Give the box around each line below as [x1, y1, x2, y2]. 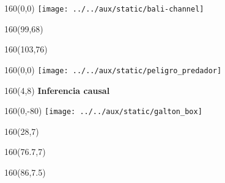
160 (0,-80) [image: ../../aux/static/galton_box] [4, 104, 202, 117]
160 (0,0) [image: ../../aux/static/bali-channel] [4, 2, 204, 14]
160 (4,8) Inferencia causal [4, 84, 110, 96]
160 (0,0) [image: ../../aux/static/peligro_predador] [4, 63, 222, 76]
